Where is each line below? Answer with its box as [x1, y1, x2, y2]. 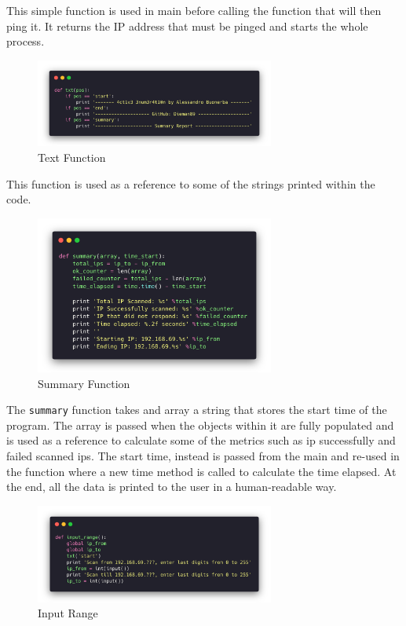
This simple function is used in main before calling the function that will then [6, 2, 382, 18]
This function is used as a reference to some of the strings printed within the [6, 175, 375, 192]
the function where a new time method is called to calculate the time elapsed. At [6, 463, 397, 479]
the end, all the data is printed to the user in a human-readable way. [6, 478, 337, 495]
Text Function [38, 148, 106, 165]
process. [6, 33, 45, 49]
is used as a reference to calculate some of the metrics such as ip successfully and [6, 432, 396, 448]
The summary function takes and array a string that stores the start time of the [6, 401, 387, 418]
